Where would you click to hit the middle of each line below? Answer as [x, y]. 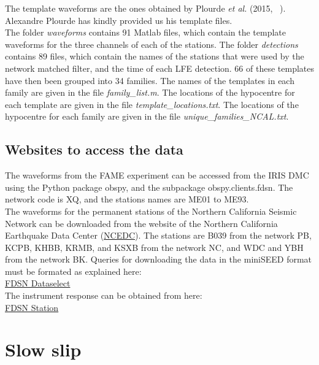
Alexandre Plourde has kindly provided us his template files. [119, 20]
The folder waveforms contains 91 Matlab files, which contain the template [146, 32]
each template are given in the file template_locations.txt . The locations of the [152, 104]
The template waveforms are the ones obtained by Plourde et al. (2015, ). [145, 8]
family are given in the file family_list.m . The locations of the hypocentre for [150, 92]
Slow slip [43, 349]
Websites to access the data [94, 149]
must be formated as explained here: [73, 271]
